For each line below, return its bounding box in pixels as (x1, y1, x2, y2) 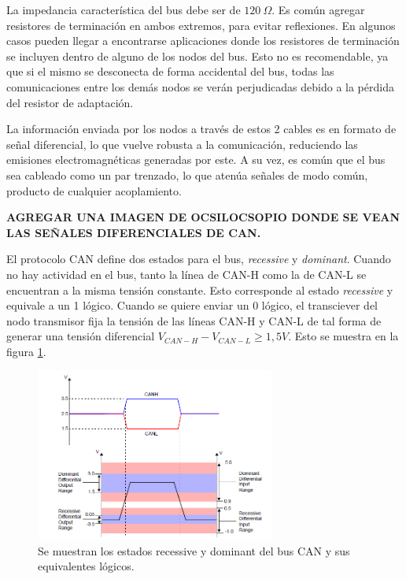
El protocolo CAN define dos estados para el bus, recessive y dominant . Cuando (6, 251, 391, 267)
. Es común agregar (271, 2, 365, 17)
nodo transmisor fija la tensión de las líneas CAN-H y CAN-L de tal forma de (6, 312, 382, 328)
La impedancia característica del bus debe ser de (6, 2, 241, 17)
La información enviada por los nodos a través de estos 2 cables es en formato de (6, 121, 397, 137)
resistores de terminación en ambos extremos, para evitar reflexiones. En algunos (6, 17, 396, 33)
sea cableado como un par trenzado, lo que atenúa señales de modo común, (6, 166, 368, 183)
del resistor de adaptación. (6, 94, 134, 110)
